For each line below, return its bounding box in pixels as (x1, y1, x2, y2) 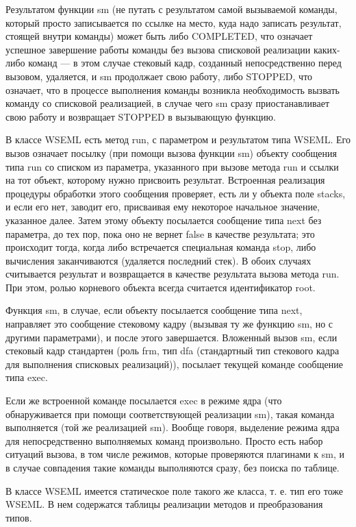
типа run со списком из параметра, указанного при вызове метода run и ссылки (5, 159, 339, 173)
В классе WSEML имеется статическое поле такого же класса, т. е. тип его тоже (5, 483, 344, 498)
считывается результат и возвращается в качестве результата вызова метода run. (5, 267, 340, 281)
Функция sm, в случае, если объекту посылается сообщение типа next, (5, 303, 303, 317)
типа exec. (5, 370, 48, 384)
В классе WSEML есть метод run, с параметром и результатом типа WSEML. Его (5, 132, 351, 147)
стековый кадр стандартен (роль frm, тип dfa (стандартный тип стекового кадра (5, 343, 340, 358)
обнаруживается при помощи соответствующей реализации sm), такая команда (5, 406, 335, 421)
